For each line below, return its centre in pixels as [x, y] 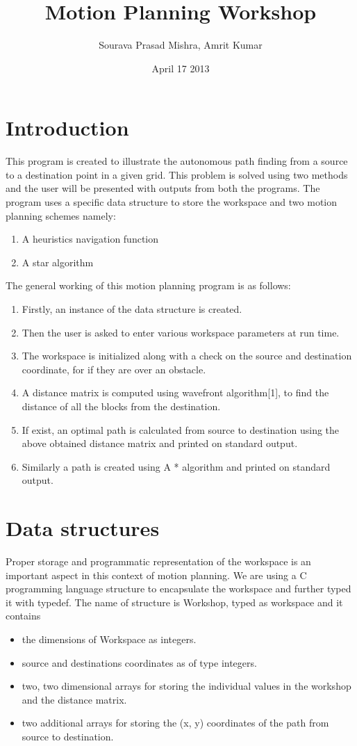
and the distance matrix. [74, 699]
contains [23, 616]
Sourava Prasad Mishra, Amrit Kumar [181, 45]
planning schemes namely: [61, 215]
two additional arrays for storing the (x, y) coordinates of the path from [175, 723]
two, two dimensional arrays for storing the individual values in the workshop [186, 686]
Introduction [67, 128]
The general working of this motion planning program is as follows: [148, 285]
